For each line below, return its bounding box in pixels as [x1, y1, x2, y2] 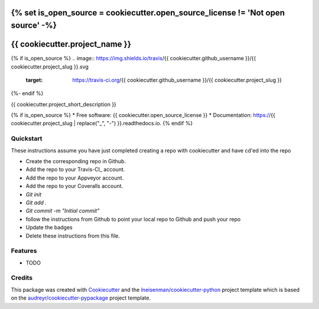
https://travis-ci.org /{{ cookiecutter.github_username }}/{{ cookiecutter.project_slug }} [72, 76, 282, 83]
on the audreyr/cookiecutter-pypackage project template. [11, 294, 151, 301]
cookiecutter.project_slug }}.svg [11, 63, 89, 70]
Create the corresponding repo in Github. [25, 158, 126, 165]
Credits [11, 274, 32, 282]
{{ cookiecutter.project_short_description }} [11, 100, 116, 108]
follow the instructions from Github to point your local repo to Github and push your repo [25, 216, 241, 223]
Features [11, 247, 37, 255]
